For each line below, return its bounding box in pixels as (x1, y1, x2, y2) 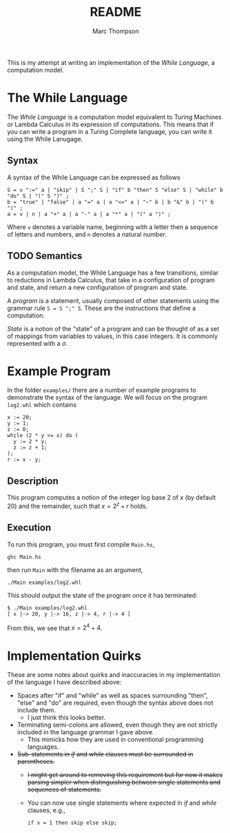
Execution (7, 522, 52, 533)
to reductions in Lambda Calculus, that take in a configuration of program (7, 275, 216, 284)
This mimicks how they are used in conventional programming (27, 736, 205, 744)
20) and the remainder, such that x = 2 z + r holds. (7, 501, 148, 510)
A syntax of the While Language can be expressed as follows (7, 173, 180, 182)
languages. (27, 743, 60, 751)
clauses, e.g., (27, 806, 65, 814)
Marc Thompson (92, 27, 140, 35)
